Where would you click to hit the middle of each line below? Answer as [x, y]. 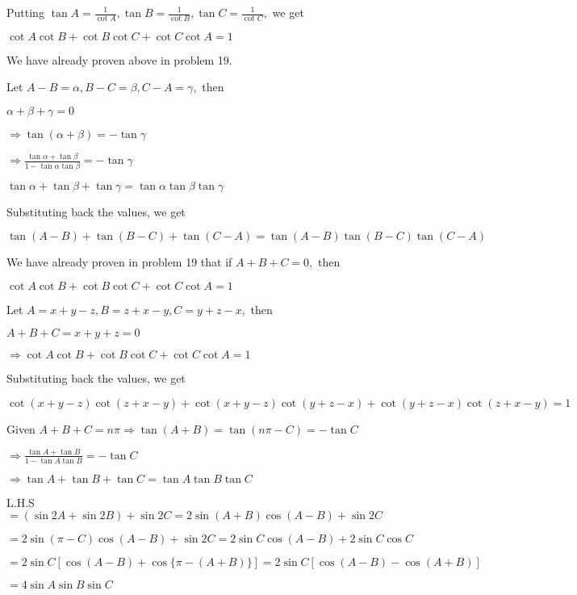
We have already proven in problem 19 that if [119, 262]
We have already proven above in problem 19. [119, 59]
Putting [25, 12]
